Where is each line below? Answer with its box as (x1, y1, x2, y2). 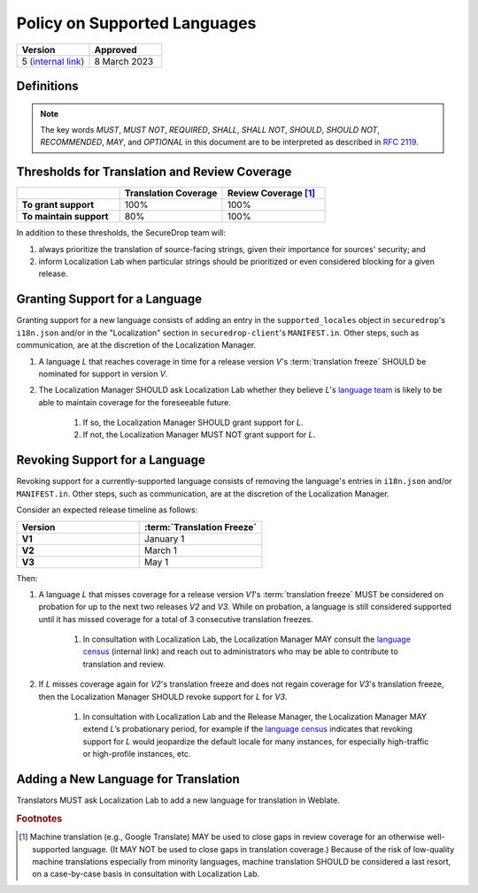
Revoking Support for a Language (16, 452, 205, 468)
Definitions (16, 78, 79, 93)
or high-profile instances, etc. (82, 749, 191, 759)
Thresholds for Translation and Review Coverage (16, 165, 292, 180)
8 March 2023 (94, 55, 154, 67)
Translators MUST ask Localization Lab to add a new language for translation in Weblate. (16, 795, 341, 805)
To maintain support (21, 211, 109, 223)
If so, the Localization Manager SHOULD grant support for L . (82, 417, 304, 428)
